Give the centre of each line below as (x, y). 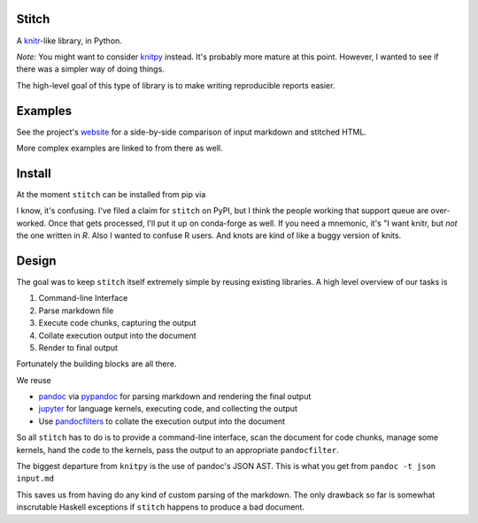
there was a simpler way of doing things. (91, 69)
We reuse (34, 380)
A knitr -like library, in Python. (69, 41)
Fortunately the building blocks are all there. (96, 364)
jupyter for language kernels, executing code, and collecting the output (168, 409)
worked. (31, 223)
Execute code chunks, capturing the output (117, 323)
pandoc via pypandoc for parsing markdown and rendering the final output (175, 396)
